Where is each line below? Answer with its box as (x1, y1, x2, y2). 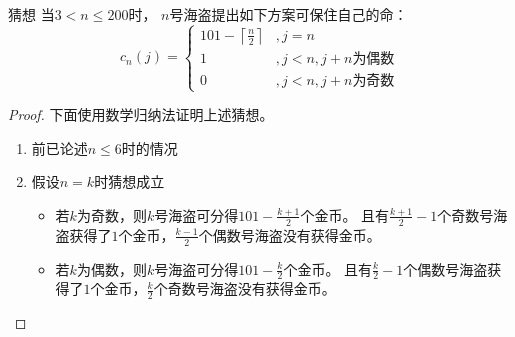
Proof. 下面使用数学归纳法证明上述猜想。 (8, 104, 274, 125)
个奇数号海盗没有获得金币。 (153, 278, 336, 299)
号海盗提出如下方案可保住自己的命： (169, 4, 408, 24)
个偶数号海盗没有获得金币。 (198, 224, 381, 245)
